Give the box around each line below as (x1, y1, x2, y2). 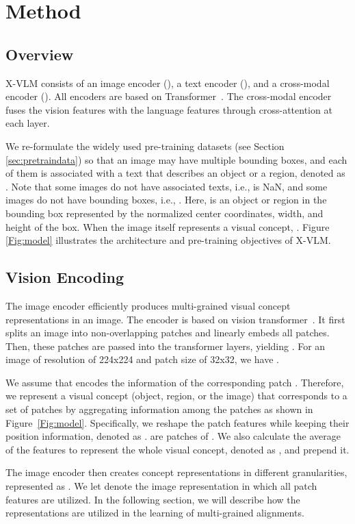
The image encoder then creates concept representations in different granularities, (5, 465, 347, 479)
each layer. (5, 116, 50, 130)
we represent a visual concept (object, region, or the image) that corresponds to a (5, 388, 347, 403)
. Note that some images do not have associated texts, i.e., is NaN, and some (5, 179, 328, 193)
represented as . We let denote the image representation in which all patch (5, 479, 317, 493)
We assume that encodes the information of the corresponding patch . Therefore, (5, 375, 344, 389)
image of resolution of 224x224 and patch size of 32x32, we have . (5, 352, 279, 366)
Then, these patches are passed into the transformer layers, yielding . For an (5, 338, 326, 353)
